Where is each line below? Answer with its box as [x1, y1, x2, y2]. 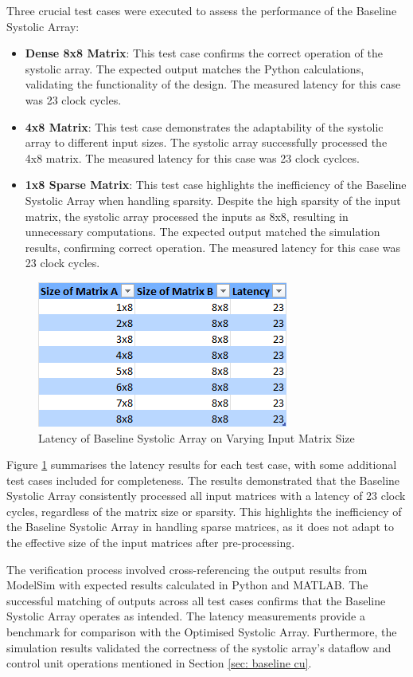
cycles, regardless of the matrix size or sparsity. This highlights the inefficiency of [6, 502, 402, 519]
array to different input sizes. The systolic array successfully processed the [25, 134, 388, 151]
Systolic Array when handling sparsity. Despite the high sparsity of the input [25, 191, 401, 208]
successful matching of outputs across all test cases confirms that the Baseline [6, 592, 386, 608]
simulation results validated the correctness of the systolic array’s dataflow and [6, 639, 392, 655]
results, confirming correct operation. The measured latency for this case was [25, 238, 401, 255]
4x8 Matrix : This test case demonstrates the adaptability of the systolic [25, 118, 384, 135]
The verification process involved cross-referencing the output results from [6, 561, 368, 577]
